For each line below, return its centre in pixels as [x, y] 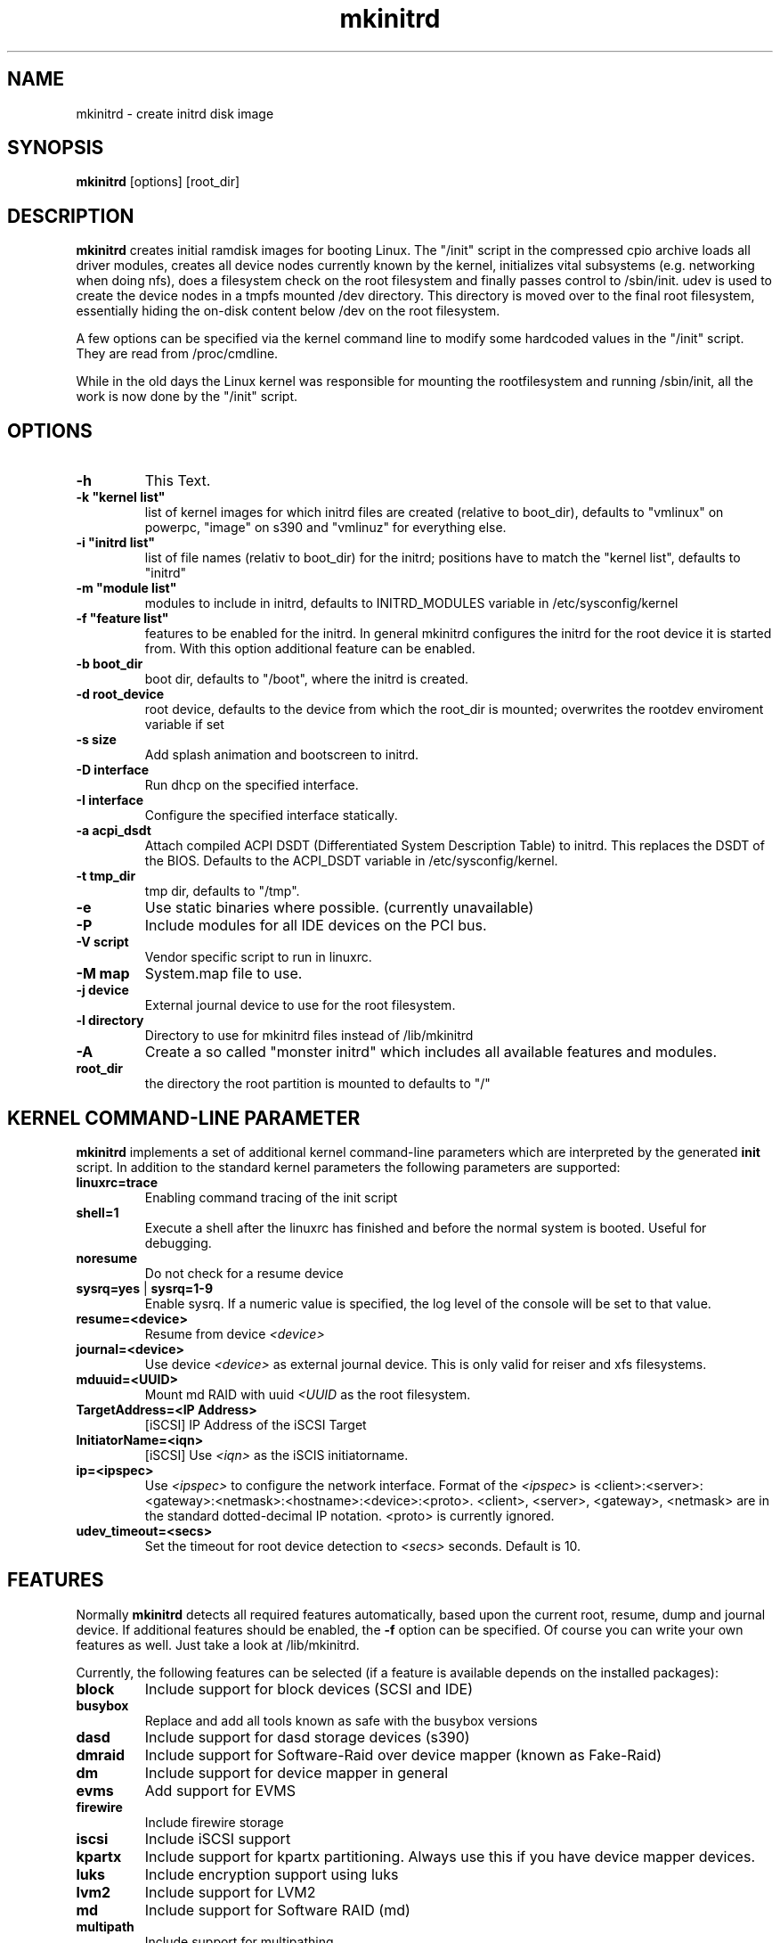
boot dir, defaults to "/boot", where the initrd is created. [307, 679]
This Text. [178, 481]
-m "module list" [126, 588]
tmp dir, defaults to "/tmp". [222, 891]
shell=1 [97, 1212]
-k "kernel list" [121, 497]
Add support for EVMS [220, 1790]
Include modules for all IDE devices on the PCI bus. [316, 926]
